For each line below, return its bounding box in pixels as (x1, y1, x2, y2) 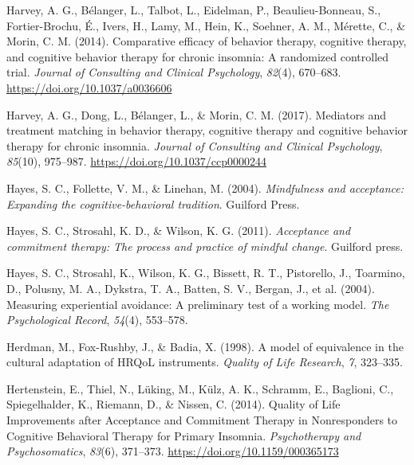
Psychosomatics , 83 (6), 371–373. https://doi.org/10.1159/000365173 (6, 443, 339, 459)
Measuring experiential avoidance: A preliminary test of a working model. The (6, 295, 389, 312)
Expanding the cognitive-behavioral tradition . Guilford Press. (6, 195, 300, 212)
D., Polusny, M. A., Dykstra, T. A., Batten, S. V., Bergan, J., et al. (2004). (6, 279, 375, 296)
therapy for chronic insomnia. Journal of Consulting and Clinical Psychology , (6, 137, 383, 154)
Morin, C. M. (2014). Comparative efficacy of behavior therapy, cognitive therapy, (6, 33, 407, 49)
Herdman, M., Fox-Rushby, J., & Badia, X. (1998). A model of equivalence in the (6, 338, 404, 354)
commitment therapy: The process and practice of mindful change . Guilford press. (6, 237, 404, 254)
